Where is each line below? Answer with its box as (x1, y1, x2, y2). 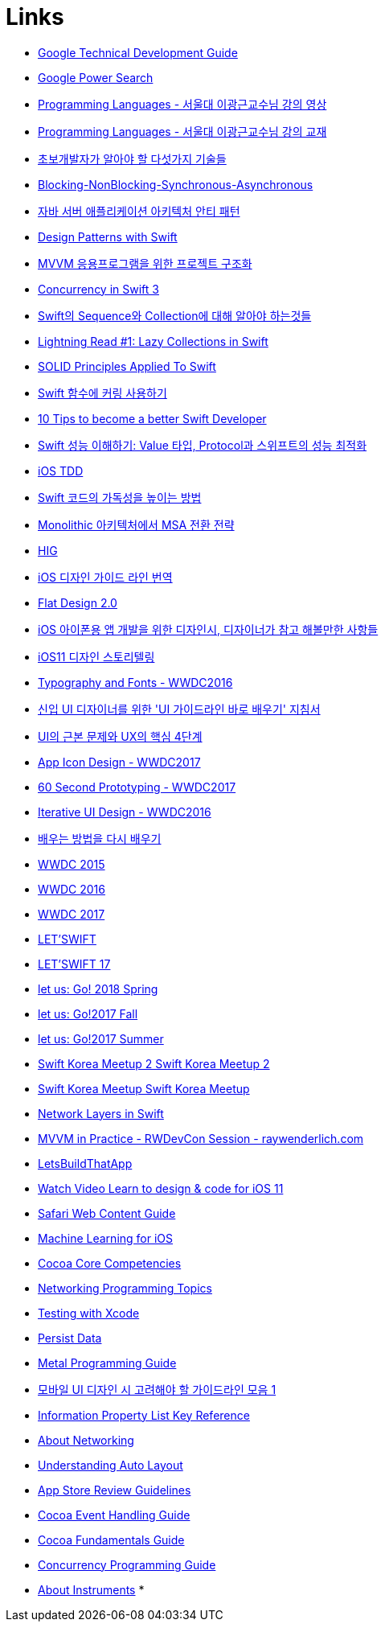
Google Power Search (38, 70, 154, 84)
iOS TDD (38, 463, 84, 478)
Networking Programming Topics (38, 1281, 212, 1295)
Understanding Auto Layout (38, 1457, 183, 1472)
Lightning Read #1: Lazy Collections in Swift (38, 334, 268, 348)
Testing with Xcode (38, 1305, 140, 1320)
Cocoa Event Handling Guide (38, 1507, 190, 1522)
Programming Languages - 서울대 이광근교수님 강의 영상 (38, 97, 327, 111)
